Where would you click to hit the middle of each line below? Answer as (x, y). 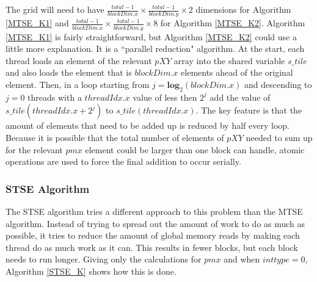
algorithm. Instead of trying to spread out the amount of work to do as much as (155, 223)
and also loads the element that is (69, 72)
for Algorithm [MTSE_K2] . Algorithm (233, 23)
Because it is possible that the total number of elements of (115, 137)
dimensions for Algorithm (243, 9)
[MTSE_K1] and (37, 23)
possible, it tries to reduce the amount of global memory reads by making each (153, 235)
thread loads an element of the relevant (79, 60)
